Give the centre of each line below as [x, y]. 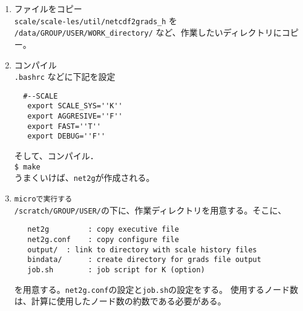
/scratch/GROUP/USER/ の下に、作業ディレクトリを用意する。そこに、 [150, 210]
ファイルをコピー [48, 8]
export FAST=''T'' [64, 126]
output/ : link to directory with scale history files [142, 250]
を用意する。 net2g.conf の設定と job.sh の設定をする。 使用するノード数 [156, 289]
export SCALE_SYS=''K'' [75, 106]
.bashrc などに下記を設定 [65, 77]
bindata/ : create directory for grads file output [144, 260]
